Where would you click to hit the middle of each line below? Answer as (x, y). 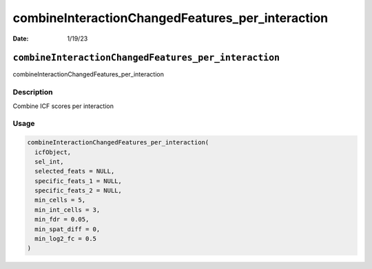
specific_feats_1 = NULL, (78, 181)
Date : (21, 39)
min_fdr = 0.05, (62, 219)
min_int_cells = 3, (68, 209)
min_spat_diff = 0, (68, 229)
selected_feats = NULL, (75, 171)
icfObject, (53, 152)
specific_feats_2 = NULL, (78, 191)
